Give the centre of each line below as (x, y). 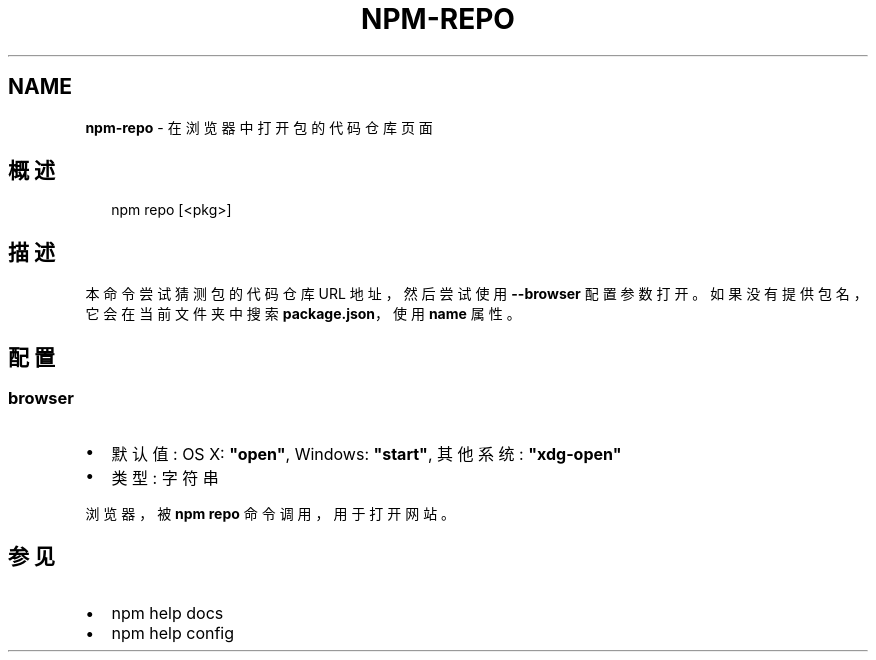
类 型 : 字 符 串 (165, 477)
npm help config (173, 633)
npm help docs (167, 613)
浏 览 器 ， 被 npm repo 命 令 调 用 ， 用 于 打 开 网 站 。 (270, 513)
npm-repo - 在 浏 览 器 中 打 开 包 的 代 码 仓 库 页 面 (259, 127)
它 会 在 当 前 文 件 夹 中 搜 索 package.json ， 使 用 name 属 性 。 (303, 314)
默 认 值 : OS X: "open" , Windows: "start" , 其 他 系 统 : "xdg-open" (366, 453)
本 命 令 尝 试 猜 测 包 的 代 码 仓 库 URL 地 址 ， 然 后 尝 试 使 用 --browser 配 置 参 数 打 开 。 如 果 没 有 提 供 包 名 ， (476, 294)
